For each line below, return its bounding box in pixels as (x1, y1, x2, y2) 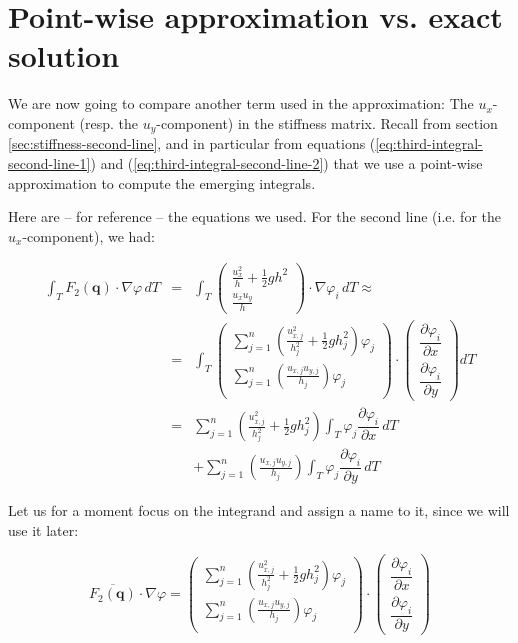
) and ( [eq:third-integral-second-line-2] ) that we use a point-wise (90, 152, 483, 173)
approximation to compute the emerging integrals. (8, 172, 316, 193)
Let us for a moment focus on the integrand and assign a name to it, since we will (8, 500, 510, 521)
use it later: (8, 519, 79, 540)
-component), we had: (22, 225, 156, 246)
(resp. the (79, 112, 139, 133)
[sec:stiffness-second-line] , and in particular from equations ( (8, 133, 376, 154)
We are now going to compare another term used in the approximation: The (8, 93, 474, 114)
